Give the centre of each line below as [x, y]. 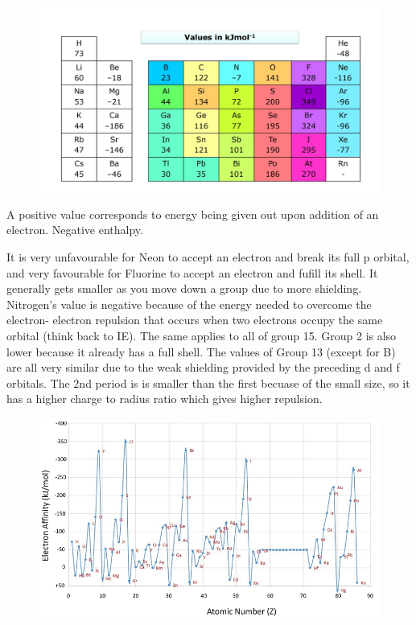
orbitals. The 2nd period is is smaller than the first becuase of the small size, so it [208, 382]
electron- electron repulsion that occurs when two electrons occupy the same [195, 320]
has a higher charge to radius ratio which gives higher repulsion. [165, 399]
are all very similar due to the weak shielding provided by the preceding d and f [203, 367]
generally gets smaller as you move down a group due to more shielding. [184, 288]
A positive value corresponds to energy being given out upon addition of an [193, 214]
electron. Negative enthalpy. [75, 230]
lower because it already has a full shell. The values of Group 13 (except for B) [201, 351]
